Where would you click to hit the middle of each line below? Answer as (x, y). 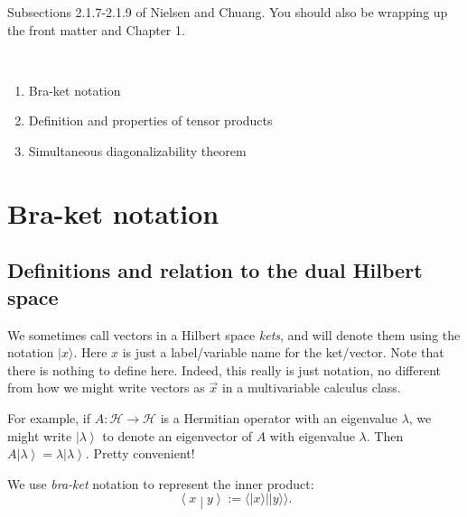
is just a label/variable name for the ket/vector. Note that (283, 352)
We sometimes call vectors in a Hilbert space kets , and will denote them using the (234, 334)
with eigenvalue (312, 435)
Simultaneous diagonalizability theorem (137, 150)
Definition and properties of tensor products (150, 120)
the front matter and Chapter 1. (96, 29)
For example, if (49, 417)
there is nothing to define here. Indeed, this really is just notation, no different (224, 369)
